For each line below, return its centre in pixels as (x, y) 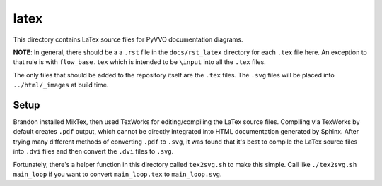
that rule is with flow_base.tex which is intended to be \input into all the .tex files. (140, 62)
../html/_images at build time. (61, 85)
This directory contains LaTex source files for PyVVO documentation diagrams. (128, 39)
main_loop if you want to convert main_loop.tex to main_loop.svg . (117, 174)
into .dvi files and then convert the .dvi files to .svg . (93, 151)
